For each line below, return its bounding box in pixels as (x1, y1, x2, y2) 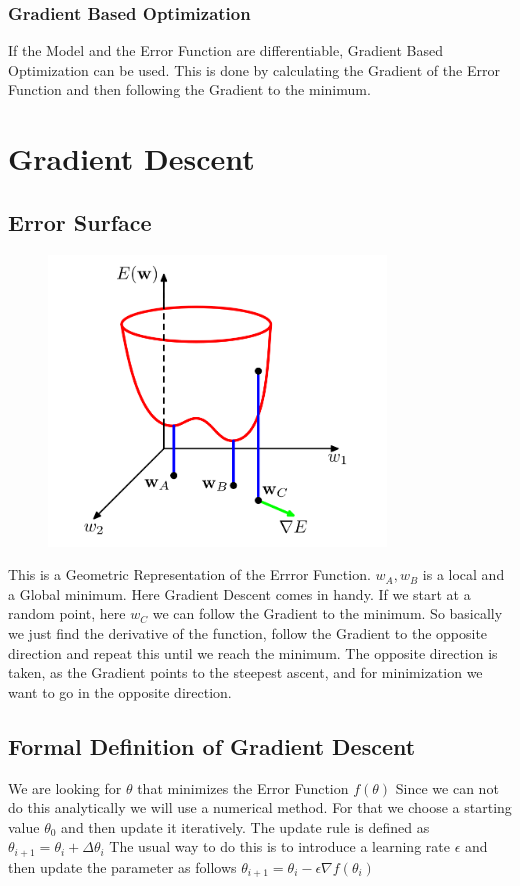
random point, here (8, 603, 126, 624)
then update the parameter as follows (8, 856, 237, 877)
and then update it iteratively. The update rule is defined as (61, 816, 430, 837)
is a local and (422, 564, 505, 585)
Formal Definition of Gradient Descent (8, 730, 416, 761)
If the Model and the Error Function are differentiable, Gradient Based (8, 40, 444, 61)
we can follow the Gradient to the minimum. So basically (152, 603, 503, 624)
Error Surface (8, 206, 152, 237)
